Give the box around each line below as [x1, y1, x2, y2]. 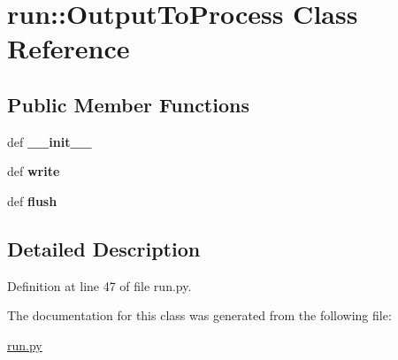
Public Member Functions [7, 90, 249, 118]
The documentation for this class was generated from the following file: [7, 306, 392, 325]
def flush [7, 191, 57, 210]
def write [7, 162, 60, 180]
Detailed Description [7, 234, 201, 262]
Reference [7, 30, 130, 66]
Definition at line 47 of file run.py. [7, 276, 192, 295]
